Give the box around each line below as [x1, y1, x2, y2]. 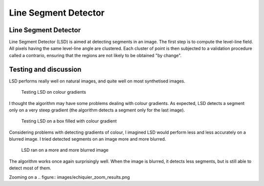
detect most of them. [9, 165, 51, 171]
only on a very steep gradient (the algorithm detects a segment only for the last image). [9, 107, 185, 113]
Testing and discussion [9, 65, 82, 73]
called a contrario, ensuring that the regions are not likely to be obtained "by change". [9, 52, 182, 58]
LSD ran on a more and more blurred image [21, 147, 109, 153]
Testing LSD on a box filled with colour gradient [21, 118, 117, 124]
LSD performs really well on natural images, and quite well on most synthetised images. [9, 78, 185, 84]
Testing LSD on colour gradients [21, 89, 87, 95]
